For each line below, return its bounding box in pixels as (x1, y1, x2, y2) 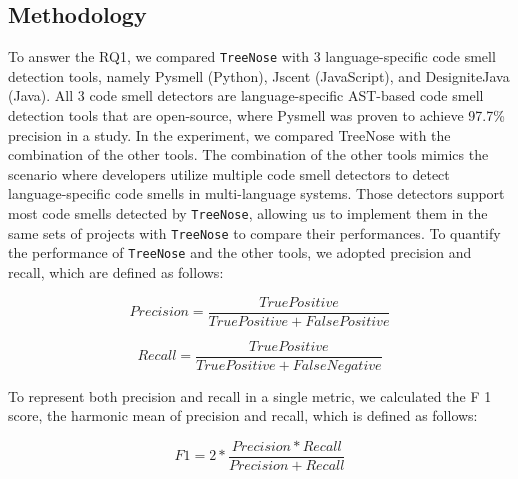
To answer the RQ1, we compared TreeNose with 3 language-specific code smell (8, 46, 496, 67)
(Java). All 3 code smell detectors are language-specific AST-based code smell (8, 85, 484, 106)
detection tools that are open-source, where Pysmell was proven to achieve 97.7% (8, 105, 505, 126)
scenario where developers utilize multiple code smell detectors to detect (8, 163, 450, 184)
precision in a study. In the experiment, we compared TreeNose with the (8, 124, 451, 145)
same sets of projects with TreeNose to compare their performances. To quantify (8, 222, 501, 243)
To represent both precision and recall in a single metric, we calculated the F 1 (8, 385, 492, 406)
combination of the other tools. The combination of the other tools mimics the (8, 144, 489, 165)
